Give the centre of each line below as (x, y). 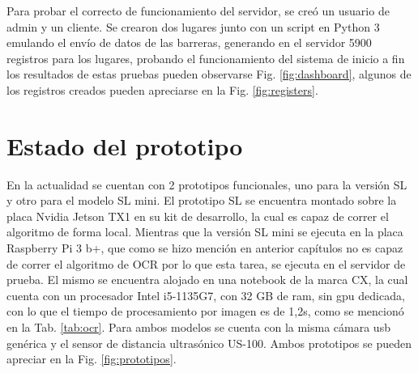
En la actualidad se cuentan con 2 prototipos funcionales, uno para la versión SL (207, 184)
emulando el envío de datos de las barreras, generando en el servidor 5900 (189, 42)
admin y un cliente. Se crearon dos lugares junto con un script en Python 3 (193, 26)
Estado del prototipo (125, 145)
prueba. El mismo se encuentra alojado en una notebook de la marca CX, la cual (207, 280)
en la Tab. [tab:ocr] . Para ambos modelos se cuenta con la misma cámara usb (198, 327)
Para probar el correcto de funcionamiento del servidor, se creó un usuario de (198, 11)
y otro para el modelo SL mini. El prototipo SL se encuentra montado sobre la (202, 200)
